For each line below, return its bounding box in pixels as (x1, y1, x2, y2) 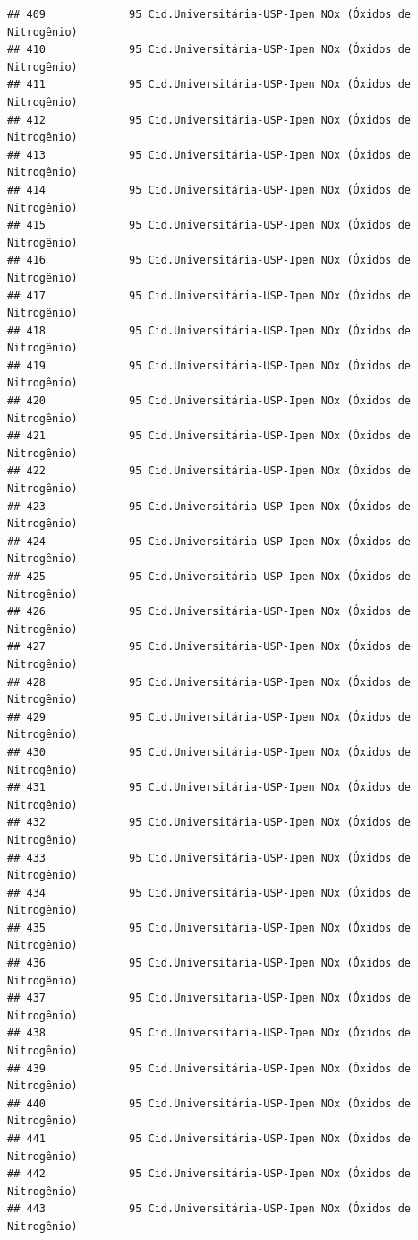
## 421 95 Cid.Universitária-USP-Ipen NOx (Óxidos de (7, 429, 412, 443)
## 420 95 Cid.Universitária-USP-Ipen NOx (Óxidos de (7, 395, 412, 408)
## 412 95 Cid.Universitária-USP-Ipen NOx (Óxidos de (7, 113, 412, 126)
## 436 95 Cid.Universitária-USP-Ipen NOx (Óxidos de (7, 957, 412, 970)
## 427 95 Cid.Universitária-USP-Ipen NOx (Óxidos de (7, 640, 412, 654)
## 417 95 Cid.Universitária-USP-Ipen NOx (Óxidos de (7, 289, 412, 302)
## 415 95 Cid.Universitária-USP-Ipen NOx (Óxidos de (7, 219, 412, 232)
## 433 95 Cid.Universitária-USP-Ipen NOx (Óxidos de (7, 851, 412, 864)
